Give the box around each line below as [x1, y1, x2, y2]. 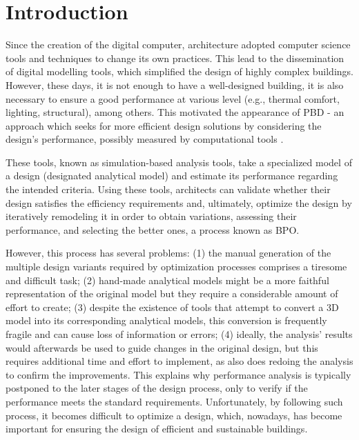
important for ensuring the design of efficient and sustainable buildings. [6, 421, 308, 436]
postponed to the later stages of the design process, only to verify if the [6, 381, 308, 395]
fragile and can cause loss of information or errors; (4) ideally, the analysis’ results [6, 327, 353, 341]
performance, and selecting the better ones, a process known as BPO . [6, 222, 300, 237]
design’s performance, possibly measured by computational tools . [6, 132, 284, 146]
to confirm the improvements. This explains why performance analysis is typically [6, 367, 351, 381]
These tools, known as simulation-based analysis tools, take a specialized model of [6, 154, 352, 169]
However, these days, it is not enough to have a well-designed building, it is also [6, 77, 344, 92]
